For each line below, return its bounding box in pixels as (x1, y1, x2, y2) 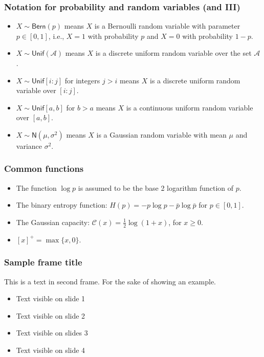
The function (16, 182, 57, 193)
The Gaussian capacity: (16, 216, 90, 227)
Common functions (4, 162, 84, 175)
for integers (64, 75, 100, 85)
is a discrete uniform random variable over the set (95, 48, 252, 58)
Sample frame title (4, 256, 82, 269)
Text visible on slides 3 (16, 327, 88, 338)
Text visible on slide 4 (16, 344, 85, 355)
